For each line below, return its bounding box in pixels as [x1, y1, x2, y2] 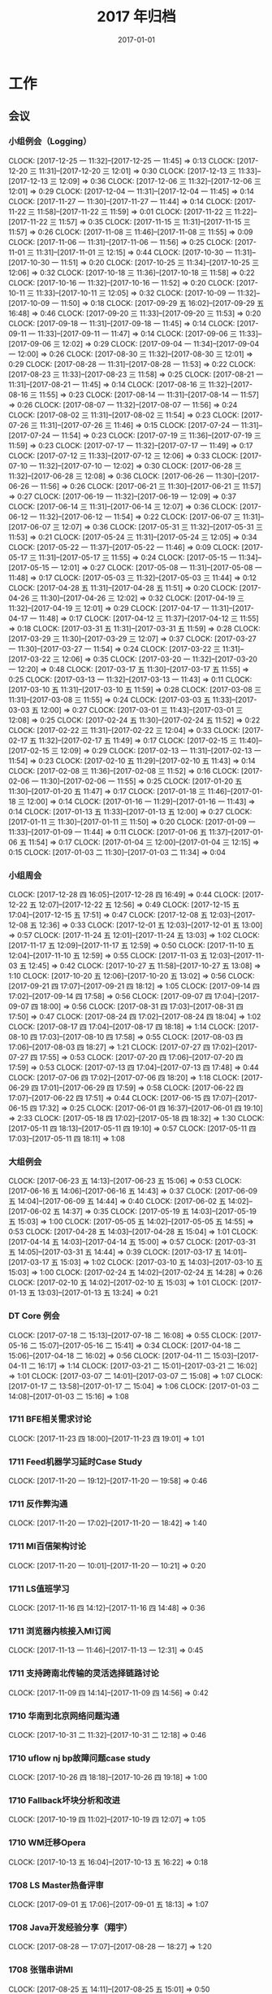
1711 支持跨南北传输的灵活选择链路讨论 [8, 1668, 160, 1679]
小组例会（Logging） [8, 136, 92, 147]
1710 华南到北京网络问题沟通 [8, 1710, 120, 1721]
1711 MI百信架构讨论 [8, 1541, 87, 1552]
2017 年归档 [97, 7, 176, 26]
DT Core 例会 [8, 1311, 60, 1322]
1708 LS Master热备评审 [8, 1879, 104, 1891]
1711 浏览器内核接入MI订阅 [8, 1625, 111, 1636]
